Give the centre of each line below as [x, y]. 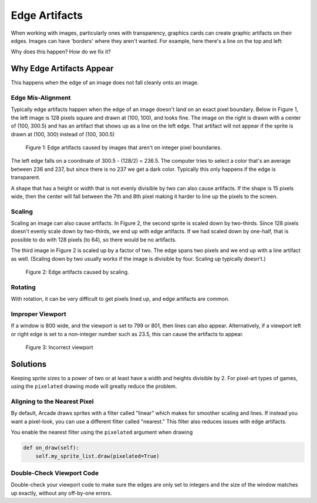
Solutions [29, 364]
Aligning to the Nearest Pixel [52, 401]
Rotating [23, 287]
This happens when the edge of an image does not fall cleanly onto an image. [105, 83]
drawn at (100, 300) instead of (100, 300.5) [63, 134]
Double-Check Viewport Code [55, 473]
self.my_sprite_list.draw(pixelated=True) [97, 456]
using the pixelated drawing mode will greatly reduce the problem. [94, 386]
